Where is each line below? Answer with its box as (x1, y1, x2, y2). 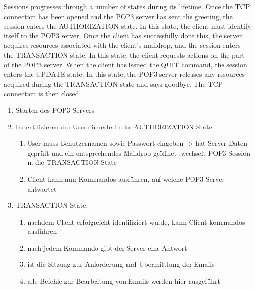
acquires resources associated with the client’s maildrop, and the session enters (4, 40, 241, 50)
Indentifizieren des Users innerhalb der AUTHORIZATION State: (15, 121, 214, 131)
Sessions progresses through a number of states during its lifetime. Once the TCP (4, 1, 250, 11)
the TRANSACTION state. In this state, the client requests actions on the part (4, 49, 245, 60)
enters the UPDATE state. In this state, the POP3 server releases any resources (4, 69, 245, 79)
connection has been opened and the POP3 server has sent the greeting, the (4, 11, 233, 21)
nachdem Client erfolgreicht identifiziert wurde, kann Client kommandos (27, 216, 245, 226)
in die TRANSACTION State (27, 157, 117, 167)
